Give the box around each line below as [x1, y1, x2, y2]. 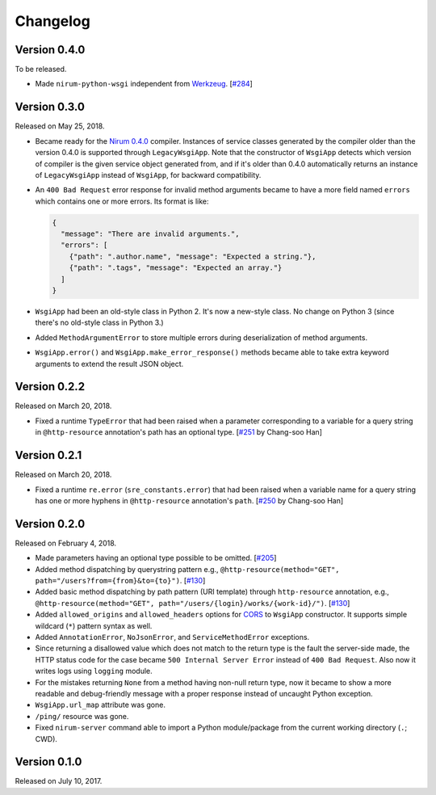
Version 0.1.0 [15, 755, 82, 769]
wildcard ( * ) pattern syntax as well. [35, 620, 153, 630]
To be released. [15, 65, 67, 74]
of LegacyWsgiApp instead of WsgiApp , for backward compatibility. [35, 170, 262, 179]
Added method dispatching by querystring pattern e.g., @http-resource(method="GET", [35, 564, 340, 574]
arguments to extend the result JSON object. [35, 359, 184, 368]
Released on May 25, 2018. [15, 121, 105, 131]
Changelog [15, 12, 90, 30]
